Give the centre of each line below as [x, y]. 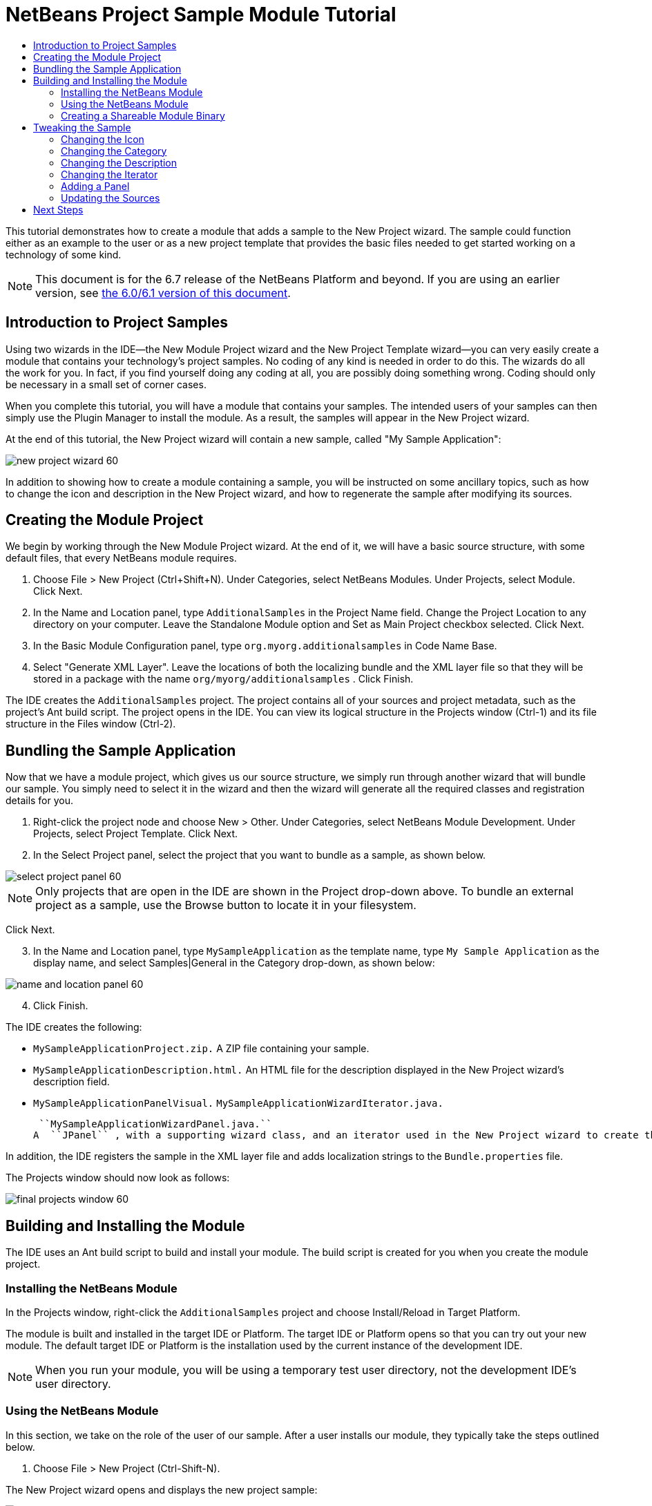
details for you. [40, 801]
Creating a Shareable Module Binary [143, 115]
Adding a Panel [95, 186]
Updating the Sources [111, 198]
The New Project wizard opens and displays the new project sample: [162, 1489]
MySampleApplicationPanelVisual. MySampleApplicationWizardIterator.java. [238, 1104]
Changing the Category [114, 151]
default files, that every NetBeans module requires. [121, 558]
